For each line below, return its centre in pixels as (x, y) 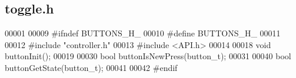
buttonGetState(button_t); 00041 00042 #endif (91, 67)
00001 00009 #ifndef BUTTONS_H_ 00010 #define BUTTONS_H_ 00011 (143, 33)
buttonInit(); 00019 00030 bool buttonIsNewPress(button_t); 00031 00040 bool (148, 56)
